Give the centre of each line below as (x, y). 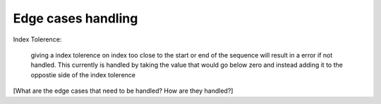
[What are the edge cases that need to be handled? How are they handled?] (123, 91)
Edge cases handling (75, 18)
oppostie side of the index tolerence (83, 74)
